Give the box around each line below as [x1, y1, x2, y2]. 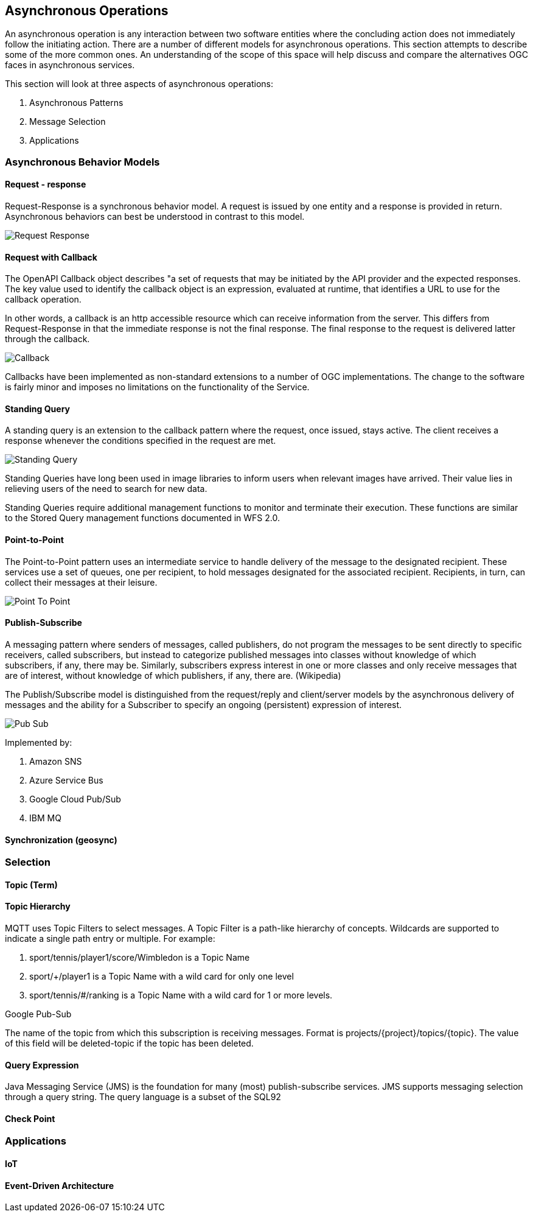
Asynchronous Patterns [29, 97, 124, 108]
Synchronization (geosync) [5, 834, 117, 845]
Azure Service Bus [29, 774, 103, 785]
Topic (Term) [5, 879, 58, 890]
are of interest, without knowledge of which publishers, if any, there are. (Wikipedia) [5, 670, 341, 681]
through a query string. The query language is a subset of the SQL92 [5, 1092, 281, 1103]
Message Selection [29, 116, 106, 127]
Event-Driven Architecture [5, 1180, 114, 1191]
